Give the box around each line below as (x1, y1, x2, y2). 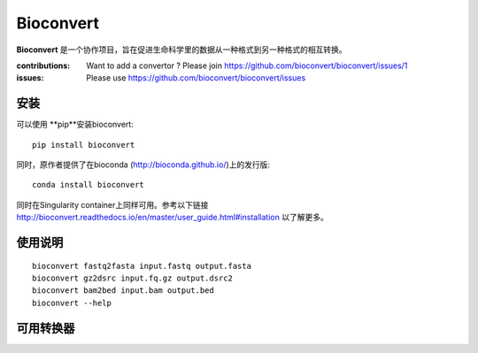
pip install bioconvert (32, 140, 135, 150)
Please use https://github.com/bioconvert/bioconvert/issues (86, 73, 306, 83)
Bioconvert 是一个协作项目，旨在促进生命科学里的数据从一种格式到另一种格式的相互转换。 (16, 44, 347, 55)
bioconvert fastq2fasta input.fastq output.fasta (32, 261, 252, 271)
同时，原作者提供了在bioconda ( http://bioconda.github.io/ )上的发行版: (16, 159, 270, 170)
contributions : (16, 60, 71, 71)
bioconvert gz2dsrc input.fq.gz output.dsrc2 (32, 272, 234, 283)
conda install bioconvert (32, 180, 145, 190)
